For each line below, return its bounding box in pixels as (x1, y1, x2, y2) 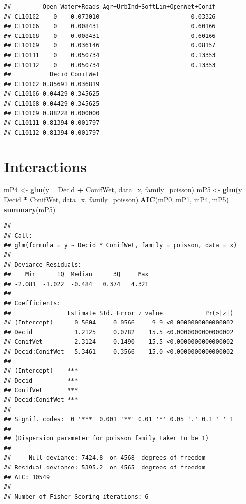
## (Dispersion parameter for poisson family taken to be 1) (4, 435, 209, 442)
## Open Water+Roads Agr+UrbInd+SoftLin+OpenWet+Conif (4, 3, 216, 10)
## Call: (4, 232, 33, 239)
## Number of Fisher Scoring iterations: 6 (4, 493, 149, 500)
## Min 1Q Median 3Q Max (4, 271, 149, 278)
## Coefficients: (4, 299, 61, 307)
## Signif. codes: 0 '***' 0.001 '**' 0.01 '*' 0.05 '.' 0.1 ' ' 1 (4, 416, 234, 423)
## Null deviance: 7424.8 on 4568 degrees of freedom (4, 454, 206, 462)
